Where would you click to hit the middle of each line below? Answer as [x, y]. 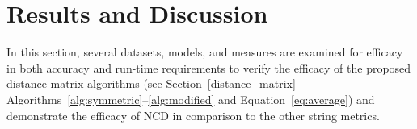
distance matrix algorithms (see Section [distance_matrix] [151, 83]
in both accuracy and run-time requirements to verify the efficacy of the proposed [209, 67]
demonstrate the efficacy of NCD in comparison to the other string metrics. [193, 115]
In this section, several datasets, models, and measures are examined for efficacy [205, 52]
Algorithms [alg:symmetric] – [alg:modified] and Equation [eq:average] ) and [191, 99]
